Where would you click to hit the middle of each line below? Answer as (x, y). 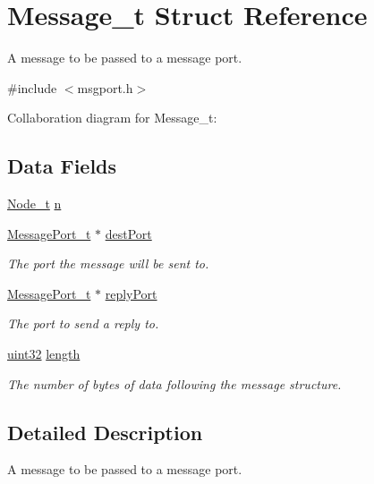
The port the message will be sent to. (108, 263)
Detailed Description (105, 432)
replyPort (131, 293)
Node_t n (34, 204)
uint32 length (44, 354)
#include (32, 87)
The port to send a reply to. (83, 323)
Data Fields (62, 166)
